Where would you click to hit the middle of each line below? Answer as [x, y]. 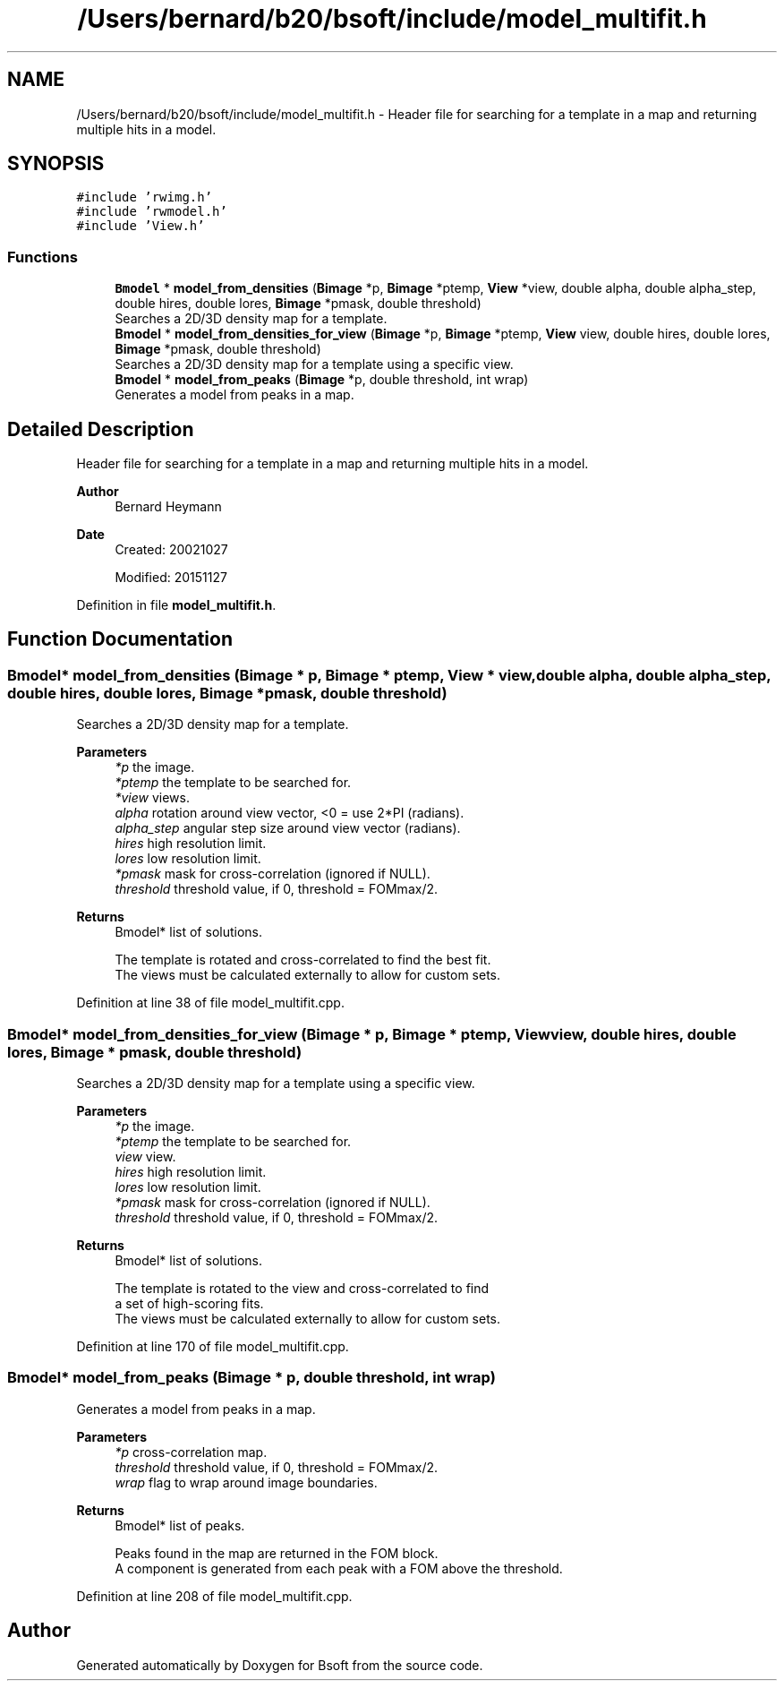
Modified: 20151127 [171, 578]
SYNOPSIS [56, 164]
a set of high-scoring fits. [189, 1303]
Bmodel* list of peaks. [180, 1525]
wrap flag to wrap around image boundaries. [246, 1482]
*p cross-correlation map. [191, 1452]
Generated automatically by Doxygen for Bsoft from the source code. [280, 1665]
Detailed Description [101, 429]
